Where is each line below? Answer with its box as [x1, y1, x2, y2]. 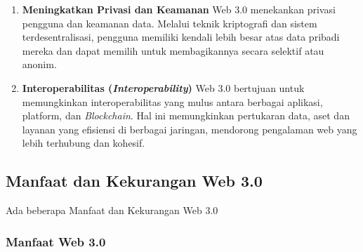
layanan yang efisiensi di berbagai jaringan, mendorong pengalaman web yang [22, 121, 357, 136]
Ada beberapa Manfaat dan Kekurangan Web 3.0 [6, 203, 218, 218]
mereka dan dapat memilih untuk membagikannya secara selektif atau [22, 43, 324, 58]
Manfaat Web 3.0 [6, 232, 106, 250]
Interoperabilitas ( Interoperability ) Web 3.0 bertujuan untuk [22, 80, 305, 95]
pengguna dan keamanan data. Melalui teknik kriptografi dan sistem [22, 15, 317, 30]
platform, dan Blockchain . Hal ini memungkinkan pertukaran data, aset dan [22, 108, 350, 123]
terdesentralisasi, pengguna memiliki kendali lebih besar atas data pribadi [22, 29, 340, 44]
